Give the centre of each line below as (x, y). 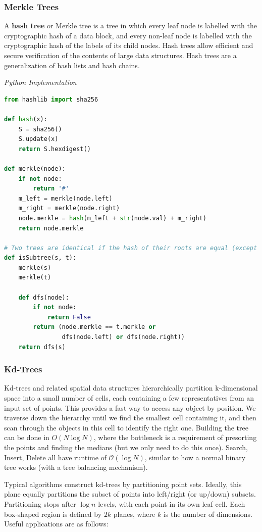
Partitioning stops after (40, 503)
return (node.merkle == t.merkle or (94, 327)
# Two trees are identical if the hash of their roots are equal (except (131, 248)
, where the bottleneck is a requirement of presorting (175, 437)
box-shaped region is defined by (53, 514)
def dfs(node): (44, 297)
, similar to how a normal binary (195, 457)
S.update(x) (38, 139)
